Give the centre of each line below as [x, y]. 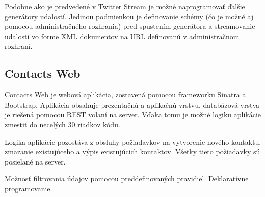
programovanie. [29, 188]
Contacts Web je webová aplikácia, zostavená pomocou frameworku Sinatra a [125, 95]
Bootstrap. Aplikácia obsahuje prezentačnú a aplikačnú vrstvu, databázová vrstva [132, 104]
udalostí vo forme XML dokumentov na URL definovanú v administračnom [122, 36]
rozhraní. [19, 46]
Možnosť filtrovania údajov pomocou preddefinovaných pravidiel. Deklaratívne [127, 178]
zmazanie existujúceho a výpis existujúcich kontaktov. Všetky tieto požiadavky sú [132, 152]
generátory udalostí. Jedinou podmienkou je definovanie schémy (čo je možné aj [129, 16]
